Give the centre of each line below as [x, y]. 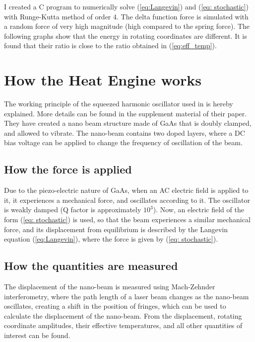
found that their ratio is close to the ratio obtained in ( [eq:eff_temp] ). [110, 45]
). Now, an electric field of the [198, 210]
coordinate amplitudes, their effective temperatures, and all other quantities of [123, 325]
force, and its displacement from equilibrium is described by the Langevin [116, 229]
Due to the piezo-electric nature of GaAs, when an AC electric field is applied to [126, 190]
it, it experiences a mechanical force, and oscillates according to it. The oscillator [127, 200]
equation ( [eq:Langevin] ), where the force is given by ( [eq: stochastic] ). [111, 239]
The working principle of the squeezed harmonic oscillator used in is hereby [119, 104]
